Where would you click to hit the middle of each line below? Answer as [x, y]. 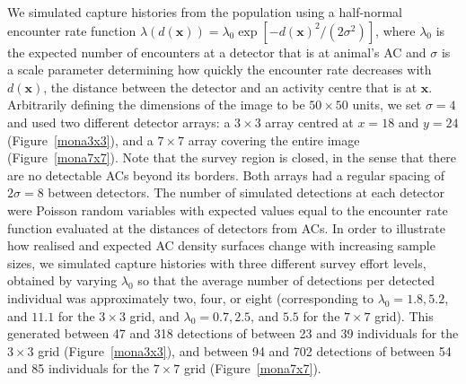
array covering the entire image [274, 140]
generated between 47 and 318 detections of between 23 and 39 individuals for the [233, 333]
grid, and [154, 315]
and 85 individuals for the [79, 368]
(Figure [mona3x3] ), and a [80, 140]
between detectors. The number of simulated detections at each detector [246, 192]
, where [396, 30]
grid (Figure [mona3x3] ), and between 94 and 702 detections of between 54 [245, 350]
